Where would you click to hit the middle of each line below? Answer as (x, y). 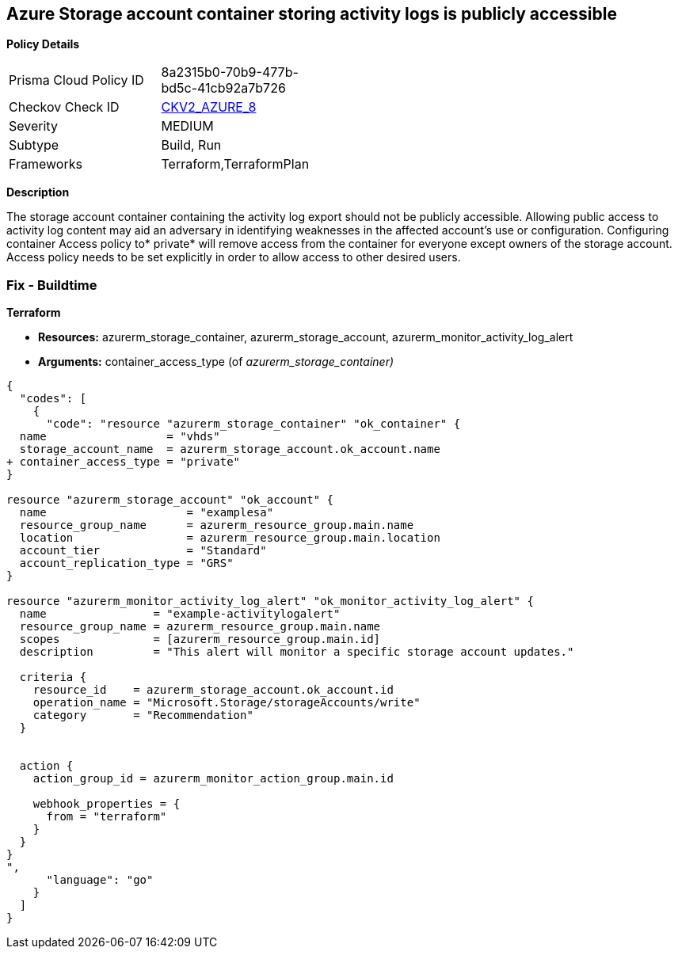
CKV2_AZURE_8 (209, 107)
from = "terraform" (107, 817)
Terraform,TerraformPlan (235, 164)
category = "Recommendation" (143, 715)
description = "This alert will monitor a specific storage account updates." (297, 652)
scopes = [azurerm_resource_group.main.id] (200, 639)
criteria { (53, 677)
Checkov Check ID (64, 107)
